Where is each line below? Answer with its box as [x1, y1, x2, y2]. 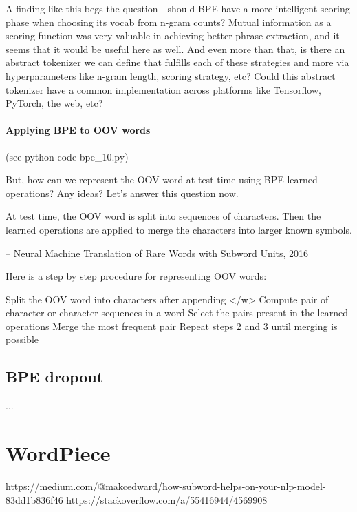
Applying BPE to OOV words [6, 123, 151, 137]
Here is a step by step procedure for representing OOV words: [6, 269, 267, 283]
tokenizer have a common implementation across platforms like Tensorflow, [6, 82, 321, 96]
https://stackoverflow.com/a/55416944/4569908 [66, 492, 268, 506]
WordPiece [6, 439, 111, 467]
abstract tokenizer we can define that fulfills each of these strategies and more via [6, 55, 349, 70]
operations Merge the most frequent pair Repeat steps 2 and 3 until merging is [6, 318, 338, 333]
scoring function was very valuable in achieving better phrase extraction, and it [6, 28, 340, 43]
